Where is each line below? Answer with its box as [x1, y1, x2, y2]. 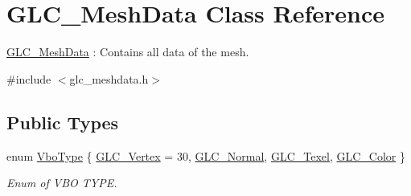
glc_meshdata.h [69, 70, 149, 87]
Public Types [6, 109, 119, 134]
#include [6, 70, 51, 87]
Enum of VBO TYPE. [6, 174, 117, 191]
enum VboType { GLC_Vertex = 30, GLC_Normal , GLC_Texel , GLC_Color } [6, 147, 406, 164]
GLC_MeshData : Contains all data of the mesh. [6, 43, 249, 60]
